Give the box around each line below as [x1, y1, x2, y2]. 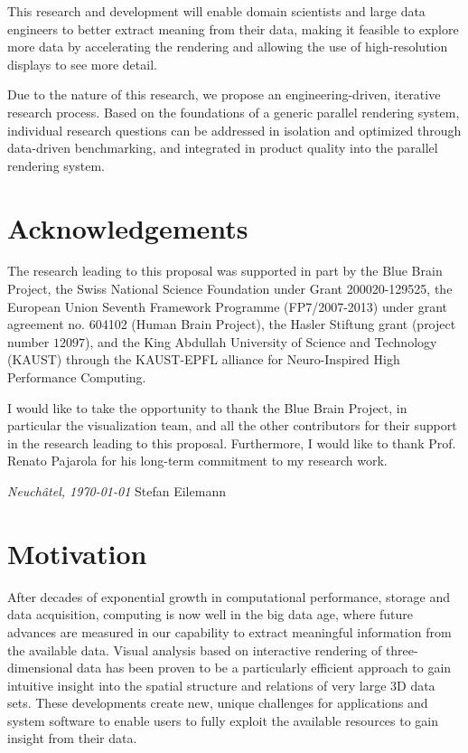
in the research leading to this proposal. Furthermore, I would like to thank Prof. [7, 433, 456, 452]
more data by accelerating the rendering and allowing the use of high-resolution [7, 37, 448, 56]
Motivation [7, 534, 147, 571]
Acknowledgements [7, 209, 248, 246]
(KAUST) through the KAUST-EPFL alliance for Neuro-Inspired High [7, 350, 400, 369]
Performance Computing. [7, 368, 146, 387]
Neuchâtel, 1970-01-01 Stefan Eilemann [7, 482, 226, 500]
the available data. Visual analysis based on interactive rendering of [7, 640, 382, 659]
